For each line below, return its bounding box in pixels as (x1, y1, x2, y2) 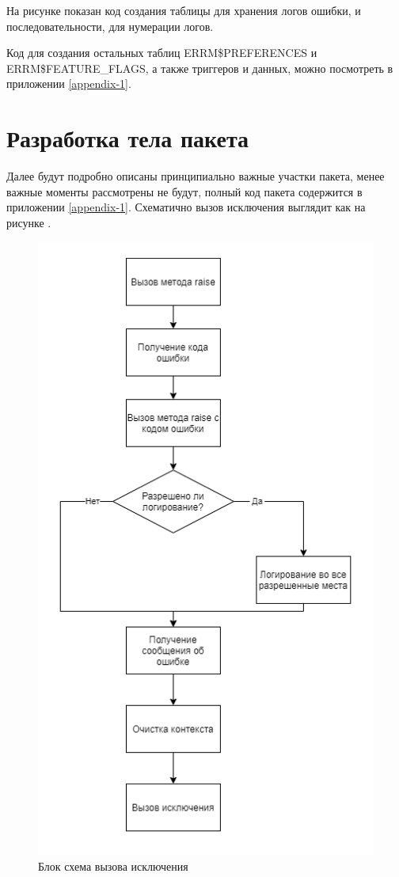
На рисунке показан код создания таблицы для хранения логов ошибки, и (6, 2, 361, 18)
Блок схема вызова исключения (38, 857, 188, 874)
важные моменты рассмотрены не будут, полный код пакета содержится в (6, 183, 363, 199)
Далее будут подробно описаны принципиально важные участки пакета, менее (6, 168, 385, 184)
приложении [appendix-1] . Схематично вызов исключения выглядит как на (6, 199, 366, 215)
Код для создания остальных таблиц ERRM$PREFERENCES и (6, 44, 317, 61)
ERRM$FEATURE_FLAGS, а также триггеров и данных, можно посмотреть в (6, 59, 393, 76)
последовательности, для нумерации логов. (6, 17, 214, 34)
